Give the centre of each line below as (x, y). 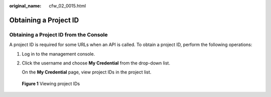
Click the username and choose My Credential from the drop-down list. (96, 63)
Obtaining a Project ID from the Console (58, 34)
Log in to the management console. (58, 54)
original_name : (25, 6)
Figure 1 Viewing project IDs (51, 83)
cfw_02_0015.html (67, 6)
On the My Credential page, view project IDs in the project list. (87, 72)
